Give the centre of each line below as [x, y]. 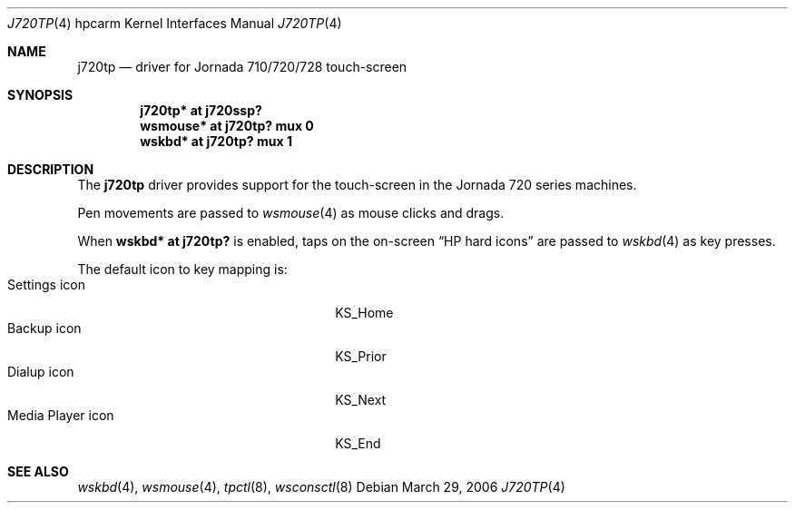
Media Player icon [61, 415]
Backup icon [44, 328]
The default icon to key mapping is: [182, 269]
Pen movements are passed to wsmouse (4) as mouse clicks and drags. [291, 213]
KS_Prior [361, 356]
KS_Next [361, 400]
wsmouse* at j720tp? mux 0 [227, 126]
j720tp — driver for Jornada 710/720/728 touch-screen [242, 67]
